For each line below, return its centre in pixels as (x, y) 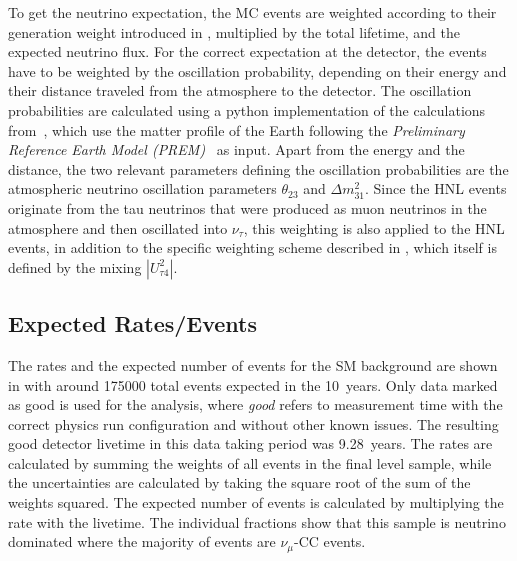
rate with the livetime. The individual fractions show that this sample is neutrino (257, 521)
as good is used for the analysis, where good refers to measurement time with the (255, 404)
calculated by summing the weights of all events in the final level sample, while (250, 462)
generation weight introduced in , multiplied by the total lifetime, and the (234, 31)
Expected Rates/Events (133, 323)
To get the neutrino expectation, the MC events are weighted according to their (252, 12)
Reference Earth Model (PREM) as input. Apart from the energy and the (236, 149)
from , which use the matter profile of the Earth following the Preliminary (236, 129)
